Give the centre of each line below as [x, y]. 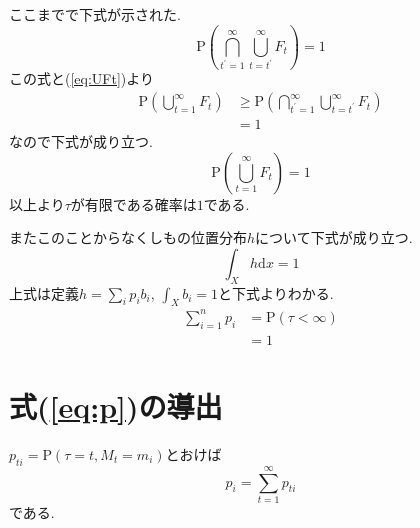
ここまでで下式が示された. [95, 14]
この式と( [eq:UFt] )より [81, 78]
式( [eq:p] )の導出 [116, 406]
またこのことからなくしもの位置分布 [128, 237]
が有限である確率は [133, 203]
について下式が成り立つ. [334, 237]
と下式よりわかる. [276, 292]
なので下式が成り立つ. [81, 141]
